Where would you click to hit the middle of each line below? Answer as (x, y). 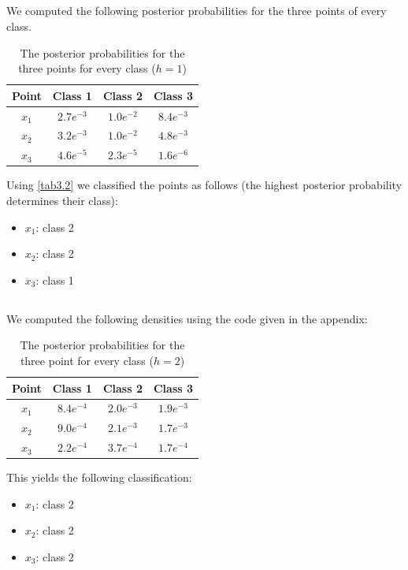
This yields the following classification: (99, 477)
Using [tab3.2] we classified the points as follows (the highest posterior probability (204, 185)
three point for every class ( (87, 360)
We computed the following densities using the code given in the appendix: (187, 318)
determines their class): (62, 200)
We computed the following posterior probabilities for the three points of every (197, 11)
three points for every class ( (87, 68)
